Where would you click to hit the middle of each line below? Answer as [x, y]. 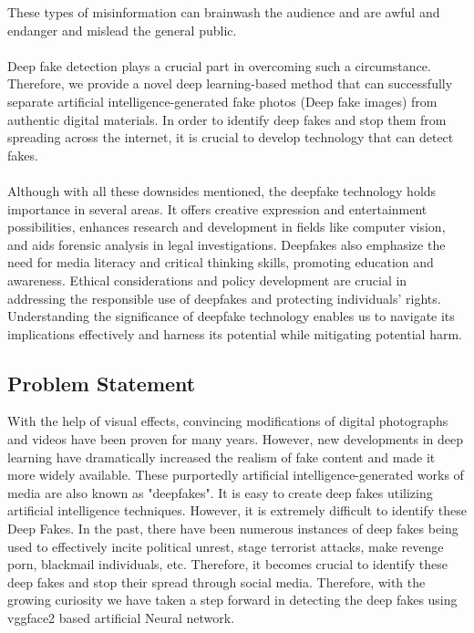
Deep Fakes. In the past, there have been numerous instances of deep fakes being [233, 529]
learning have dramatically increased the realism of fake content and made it [222, 457]
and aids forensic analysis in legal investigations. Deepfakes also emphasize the [227, 244]
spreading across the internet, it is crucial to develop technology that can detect [231, 137]
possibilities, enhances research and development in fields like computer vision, [227, 227]
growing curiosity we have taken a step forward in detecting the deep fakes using [232, 600]
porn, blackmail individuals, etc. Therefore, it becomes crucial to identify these [228, 564]
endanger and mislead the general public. [122, 30]
